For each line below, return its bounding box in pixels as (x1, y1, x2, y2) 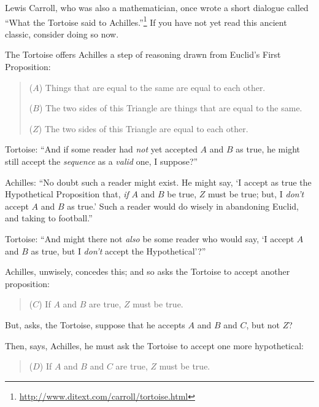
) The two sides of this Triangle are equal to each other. (38, 122, 248, 135)
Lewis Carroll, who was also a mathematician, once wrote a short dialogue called (5, 1, 309, 14)
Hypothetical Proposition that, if (5, 188, 129, 200)
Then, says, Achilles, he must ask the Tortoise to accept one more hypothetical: (5, 339, 304, 352)
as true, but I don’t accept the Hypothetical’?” (31, 244, 206, 257)
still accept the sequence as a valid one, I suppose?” (5, 155, 198, 167)
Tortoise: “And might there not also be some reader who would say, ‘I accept (5, 232, 294, 245)
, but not (246, 318, 280, 331)
